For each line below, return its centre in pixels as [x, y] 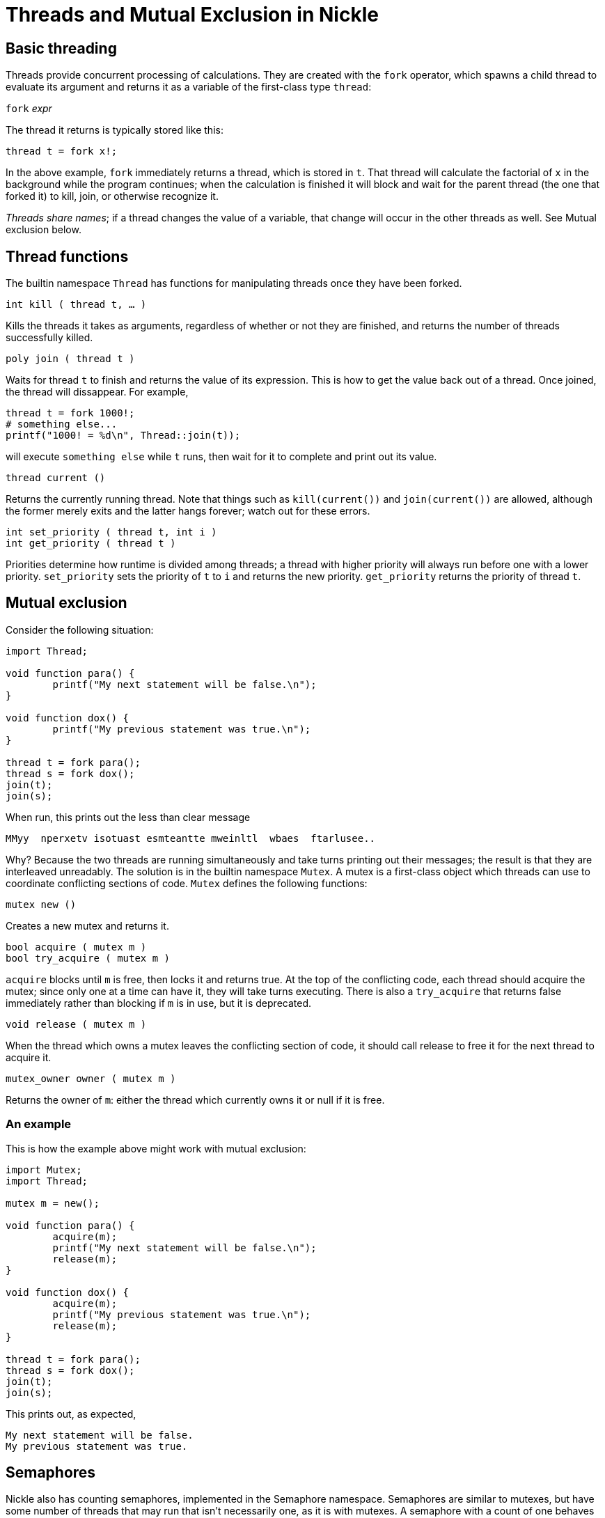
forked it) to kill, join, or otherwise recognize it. [112, 196]
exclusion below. [44, 230]
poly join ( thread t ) [70, 359]
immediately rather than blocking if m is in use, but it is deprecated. [159, 1003]
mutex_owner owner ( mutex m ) [91, 1078]
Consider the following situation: [80, 629]
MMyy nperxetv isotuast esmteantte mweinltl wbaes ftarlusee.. [191, 838]
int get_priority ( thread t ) [91, 543]
